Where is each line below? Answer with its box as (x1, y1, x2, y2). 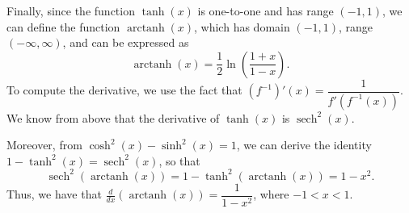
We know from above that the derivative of (6, 109, 220, 126)
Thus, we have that (6, 186, 102, 203)
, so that (158, 152, 200, 169)
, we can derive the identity (236, 136, 372, 153)
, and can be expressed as (62, 34, 189, 51)
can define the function (6, 18, 120, 35)
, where (253, 186, 289, 203)
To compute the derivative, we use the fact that (6, 81, 242, 98)
